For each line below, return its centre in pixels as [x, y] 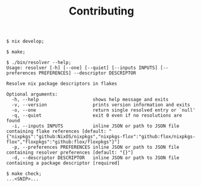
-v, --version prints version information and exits [101, 105]
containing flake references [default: [56, 131]
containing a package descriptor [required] [63, 163]
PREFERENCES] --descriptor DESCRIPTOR [87, 73]
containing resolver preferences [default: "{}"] [70, 153]
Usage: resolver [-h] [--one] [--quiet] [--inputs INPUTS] [82, 68]
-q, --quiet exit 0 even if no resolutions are [97, 116]
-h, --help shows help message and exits [90, 100]
